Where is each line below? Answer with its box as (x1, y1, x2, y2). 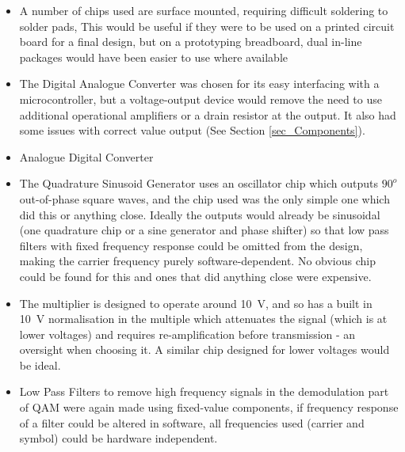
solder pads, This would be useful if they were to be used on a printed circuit (19, 17, 395, 34)
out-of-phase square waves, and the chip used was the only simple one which (19, 190, 390, 207)
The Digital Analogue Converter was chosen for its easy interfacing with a (19, 75, 380, 92)
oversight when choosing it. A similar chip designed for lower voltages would (19, 341, 390, 358)
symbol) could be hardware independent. (19, 430, 218, 446)
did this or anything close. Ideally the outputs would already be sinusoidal (19, 206, 380, 222)
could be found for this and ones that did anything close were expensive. (19, 268, 372, 284)
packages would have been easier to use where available (19, 48, 288, 65)
